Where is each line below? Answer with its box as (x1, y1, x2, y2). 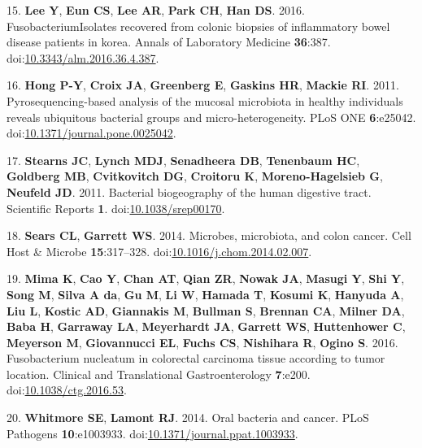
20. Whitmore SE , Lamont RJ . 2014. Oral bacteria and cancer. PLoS (7, 409, 369, 426)
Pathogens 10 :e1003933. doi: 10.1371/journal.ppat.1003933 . (7, 424, 298, 441)
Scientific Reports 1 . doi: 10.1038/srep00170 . (7, 199, 225, 216)
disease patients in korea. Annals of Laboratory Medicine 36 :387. (7, 33, 331, 50)
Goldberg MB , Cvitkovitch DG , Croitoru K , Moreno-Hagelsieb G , (7, 167, 383, 185)
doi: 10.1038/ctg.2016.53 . (7, 381, 127, 398)
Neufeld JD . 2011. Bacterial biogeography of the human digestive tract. (7, 183, 372, 200)
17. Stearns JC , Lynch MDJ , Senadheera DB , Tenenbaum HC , (7, 151, 360, 168)
